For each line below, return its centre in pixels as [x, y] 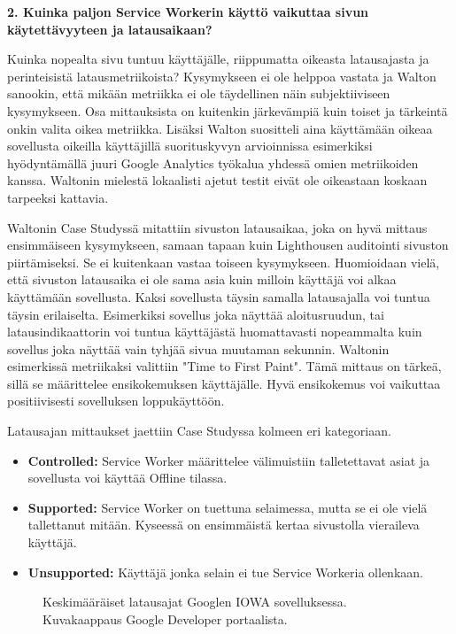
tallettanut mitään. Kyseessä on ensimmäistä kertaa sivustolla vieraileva [224, 525]
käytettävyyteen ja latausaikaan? [110, 29]
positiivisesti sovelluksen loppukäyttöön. [116, 401]
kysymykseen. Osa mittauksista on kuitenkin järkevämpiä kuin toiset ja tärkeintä [228, 110]
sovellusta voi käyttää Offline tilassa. [128, 478]
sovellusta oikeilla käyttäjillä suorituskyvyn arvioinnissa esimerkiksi [190, 146]
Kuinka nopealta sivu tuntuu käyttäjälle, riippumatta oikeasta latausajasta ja [218, 59]
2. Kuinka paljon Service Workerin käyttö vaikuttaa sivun [188, 12]
